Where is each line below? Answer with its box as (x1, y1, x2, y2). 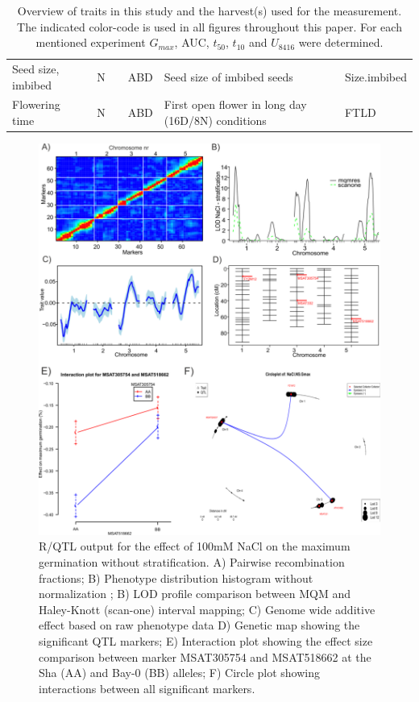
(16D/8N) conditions (164, 112, 267, 129)
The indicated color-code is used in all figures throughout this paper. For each (17, 18, 402, 35)
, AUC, (174, 34, 209, 51)
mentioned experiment (35, 34, 146, 51)
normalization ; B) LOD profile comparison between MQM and (39, 585, 351, 602)
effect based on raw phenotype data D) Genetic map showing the (39, 617, 360, 633)
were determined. (298, 34, 384, 51)
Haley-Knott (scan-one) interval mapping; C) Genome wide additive (39, 600, 375, 617)
